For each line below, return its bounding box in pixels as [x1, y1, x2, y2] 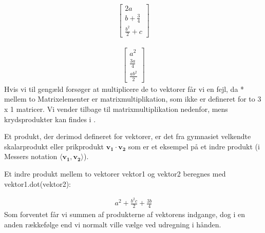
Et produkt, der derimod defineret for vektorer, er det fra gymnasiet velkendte [4, 131, 251, 142]
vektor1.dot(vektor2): [4, 178, 71, 189]
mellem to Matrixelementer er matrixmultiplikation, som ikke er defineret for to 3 [4, 93, 261, 104]
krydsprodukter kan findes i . [4, 113, 96, 124]
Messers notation [4, 151, 58, 162]
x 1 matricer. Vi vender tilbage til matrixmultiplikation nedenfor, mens [4, 104, 228, 114]
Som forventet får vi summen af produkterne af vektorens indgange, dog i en [4, 209, 245, 220]
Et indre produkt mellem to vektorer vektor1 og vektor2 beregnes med [4, 168, 226, 179]
